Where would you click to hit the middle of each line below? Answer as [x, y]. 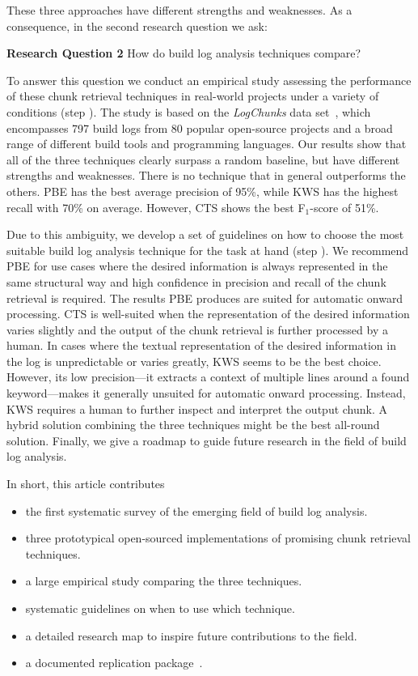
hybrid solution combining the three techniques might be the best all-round [193, 425]
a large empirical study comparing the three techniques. [164, 581]
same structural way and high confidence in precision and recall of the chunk [196, 281]
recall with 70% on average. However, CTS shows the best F [156, 207]
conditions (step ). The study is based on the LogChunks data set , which [189, 111]
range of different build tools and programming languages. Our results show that [207, 144]
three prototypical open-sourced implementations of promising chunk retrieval [218, 538]
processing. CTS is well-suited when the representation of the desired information [208, 314]
